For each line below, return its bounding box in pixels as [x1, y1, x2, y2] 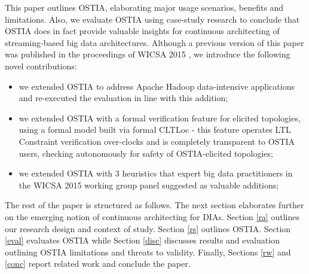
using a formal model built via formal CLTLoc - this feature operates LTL [19, 123, 291, 136]
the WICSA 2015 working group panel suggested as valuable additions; [19, 178, 279, 191]
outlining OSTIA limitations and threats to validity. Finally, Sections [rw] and [5, 245, 291, 258]
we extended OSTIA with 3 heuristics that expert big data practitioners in [19, 167, 293, 179]
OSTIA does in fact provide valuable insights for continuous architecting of [5, 25, 280, 37]
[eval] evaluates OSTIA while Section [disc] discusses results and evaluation [5, 234, 280, 246]
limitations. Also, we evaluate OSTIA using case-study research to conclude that [5, 13, 300, 25]
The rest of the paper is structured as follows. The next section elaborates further [5, 199, 304, 211]
